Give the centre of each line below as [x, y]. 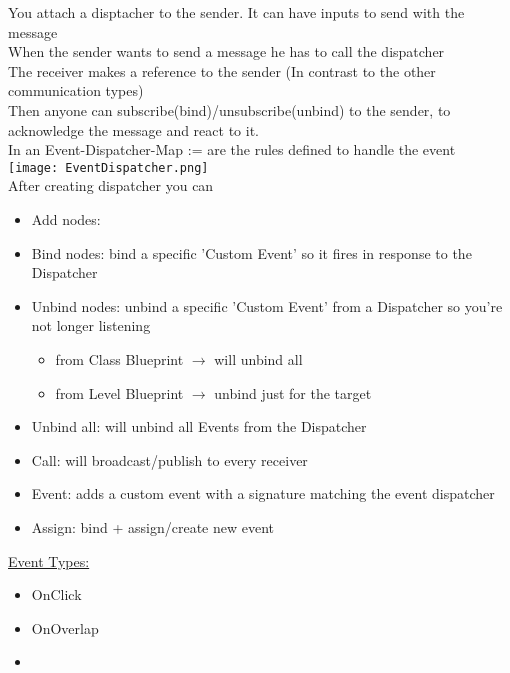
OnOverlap [65, 627]
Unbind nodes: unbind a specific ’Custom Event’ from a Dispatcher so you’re [267, 305]
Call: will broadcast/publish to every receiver [169, 459]
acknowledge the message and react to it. [133, 129]
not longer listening [91, 325]
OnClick [56, 594]
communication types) [76, 90]
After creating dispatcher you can [111, 185]
